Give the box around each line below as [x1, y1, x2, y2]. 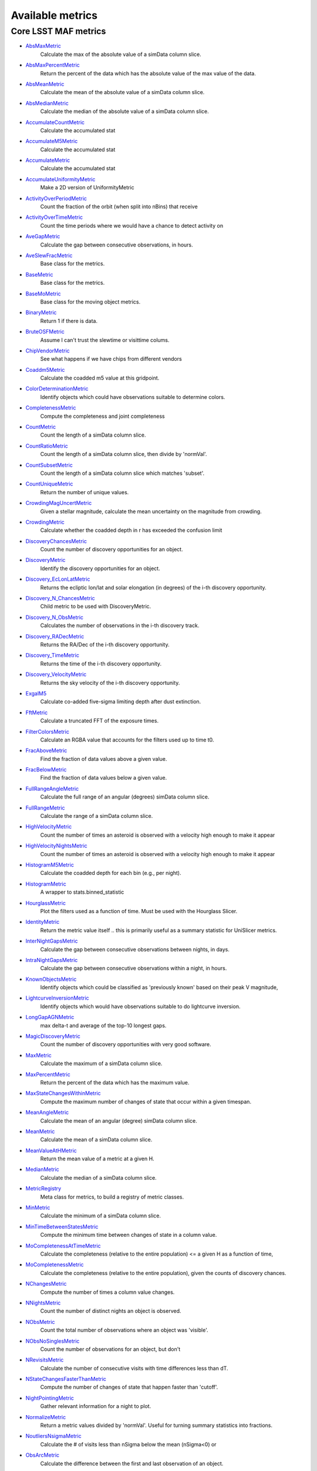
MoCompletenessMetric [25, 1261, 85, 1268]
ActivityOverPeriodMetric [25, 195, 87, 202]
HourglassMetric [25, 899, 66, 906]
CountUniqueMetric [25, 480, 73, 488]
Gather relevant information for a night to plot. [40, 1403, 151, 1410]
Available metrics [11, 9, 98, 22]
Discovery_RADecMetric [25, 633, 85, 640]
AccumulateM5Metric [25, 138, 78, 145]
